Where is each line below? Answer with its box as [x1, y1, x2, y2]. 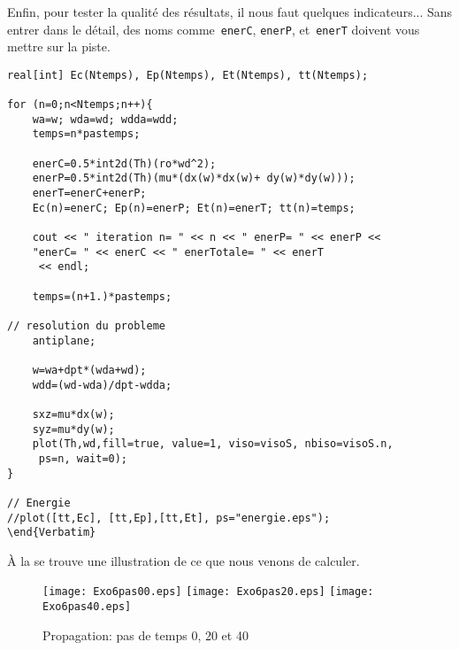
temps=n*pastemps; [32, 128, 141, 141]
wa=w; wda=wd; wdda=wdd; [32, 112, 179, 126]
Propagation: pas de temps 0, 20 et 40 [42, 625, 249, 644]
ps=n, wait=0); [38, 452, 128, 465]
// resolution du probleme [7, 320, 165, 332]
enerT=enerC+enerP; [32, 187, 147, 200]
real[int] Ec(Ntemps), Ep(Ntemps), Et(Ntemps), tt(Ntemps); [7, 68, 369, 81]
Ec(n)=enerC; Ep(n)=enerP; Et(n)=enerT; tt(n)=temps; [32, 201, 356, 214]
